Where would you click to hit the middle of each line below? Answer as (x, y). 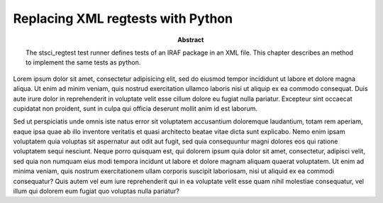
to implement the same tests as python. (83, 62)
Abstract (191, 40)
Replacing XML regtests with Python (123, 18)
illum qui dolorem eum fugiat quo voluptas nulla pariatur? (96, 191)
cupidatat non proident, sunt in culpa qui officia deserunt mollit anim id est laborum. (135, 108)
